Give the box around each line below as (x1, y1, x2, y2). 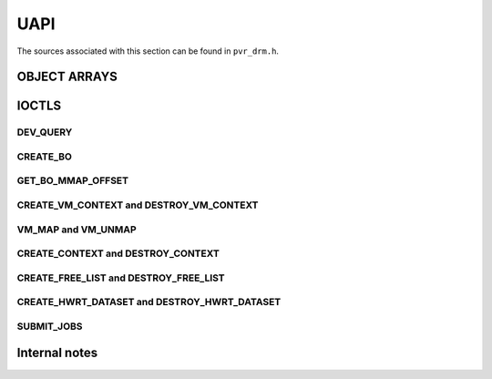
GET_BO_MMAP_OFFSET (16, 174, 129, 187)
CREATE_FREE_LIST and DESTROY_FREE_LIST (16, 271, 225, 284)
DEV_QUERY (16, 126, 73, 138)
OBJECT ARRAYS (16, 69, 118, 85)
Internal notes (16, 345, 98, 361)
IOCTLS (16, 98, 62, 114)
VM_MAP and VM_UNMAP (16, 223, 137, 236)
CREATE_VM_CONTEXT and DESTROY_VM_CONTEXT (16, 199, 259, 211)
